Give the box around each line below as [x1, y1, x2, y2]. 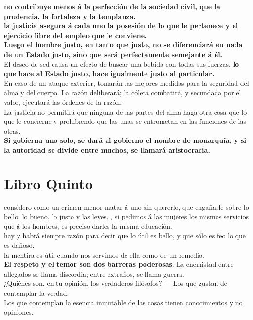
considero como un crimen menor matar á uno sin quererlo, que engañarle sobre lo [4, 201, 249, 212]
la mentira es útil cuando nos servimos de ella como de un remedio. [4, 249, 204, 260]
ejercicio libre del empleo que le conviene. [4, 30, 147, 40]
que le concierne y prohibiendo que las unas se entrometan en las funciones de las [4, 116, 246, 126]
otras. [4, 125, 21, 136]
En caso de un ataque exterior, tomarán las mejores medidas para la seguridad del [4, 78, 249, 88]
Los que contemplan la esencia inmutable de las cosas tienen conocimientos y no [4, 297, 243, 307]
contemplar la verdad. [4, 287, 69, 298]
